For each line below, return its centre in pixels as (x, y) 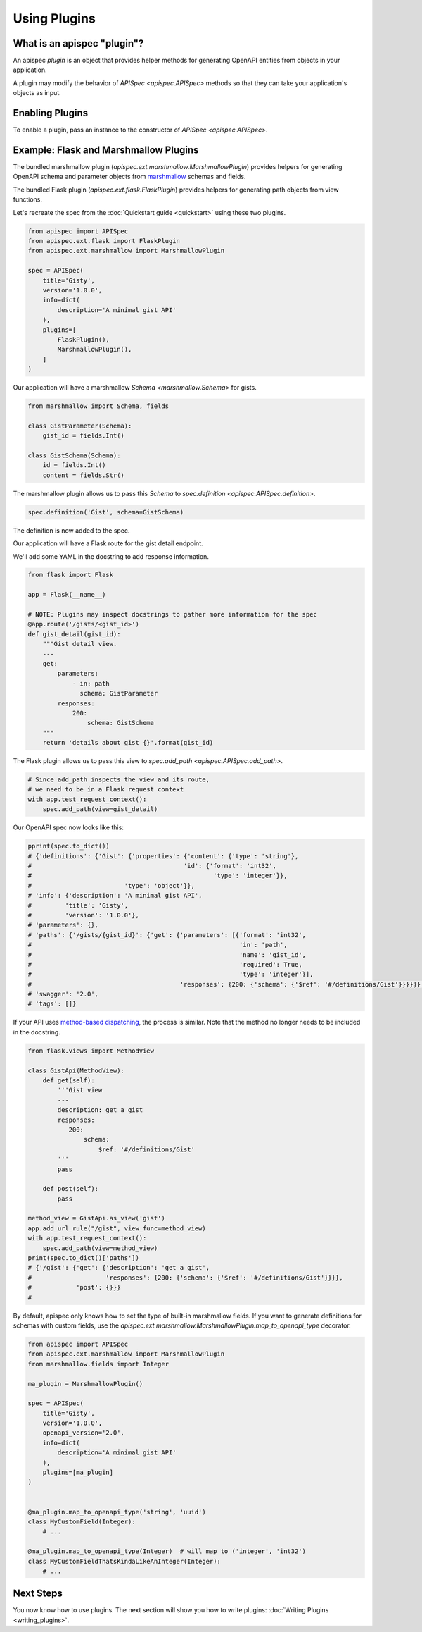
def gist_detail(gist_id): (74, 634)
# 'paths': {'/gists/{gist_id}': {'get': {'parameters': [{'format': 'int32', (167, 935)
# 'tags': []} (52, 1004)
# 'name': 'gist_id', (167, 954)
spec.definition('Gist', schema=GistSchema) (106, 512)
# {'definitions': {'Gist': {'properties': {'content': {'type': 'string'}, (163, 856)
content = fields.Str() (83, 475)
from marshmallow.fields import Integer (98, 1364)
